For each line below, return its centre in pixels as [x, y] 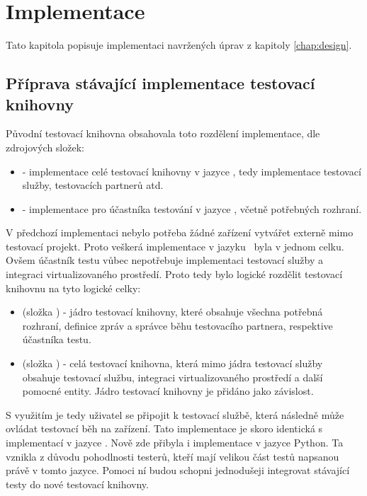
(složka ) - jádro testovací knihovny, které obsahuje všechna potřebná [173, 312]
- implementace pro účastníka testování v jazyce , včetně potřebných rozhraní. [192, 208]
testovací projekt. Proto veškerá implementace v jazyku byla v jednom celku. [175, 246]
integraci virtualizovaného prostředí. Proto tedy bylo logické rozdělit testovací [174, 274]
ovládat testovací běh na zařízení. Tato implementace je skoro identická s [164, 428]
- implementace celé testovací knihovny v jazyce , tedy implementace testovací [192, 171]
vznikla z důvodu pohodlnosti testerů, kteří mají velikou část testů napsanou [173, 456]
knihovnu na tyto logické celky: [73, 288]
